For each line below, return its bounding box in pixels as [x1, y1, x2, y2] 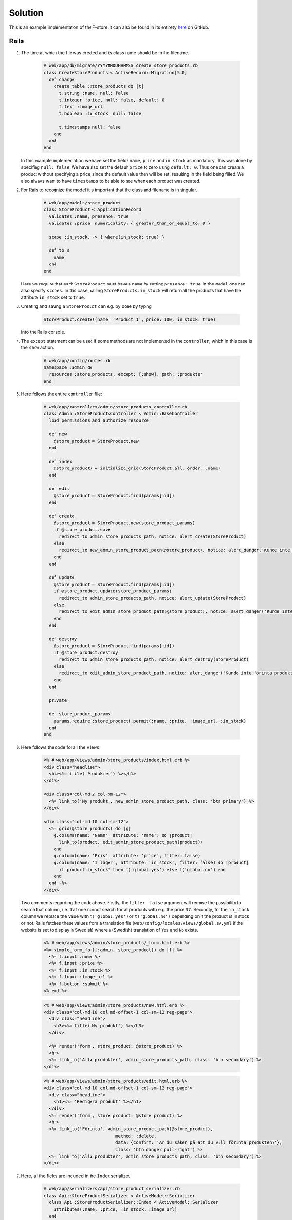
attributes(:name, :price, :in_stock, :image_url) [54, 1206, 177, 1212]
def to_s [49, 248, 70, 253]
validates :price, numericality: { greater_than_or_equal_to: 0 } [49, 220, 211, 226]
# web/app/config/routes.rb [43, 358, 110, 364]
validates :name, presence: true [49, 214, 128, 219]
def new [49, 431, 67, 437]
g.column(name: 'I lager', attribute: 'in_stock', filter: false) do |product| [54, 860, 249, 866]
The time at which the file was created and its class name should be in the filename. [21, 50, 189, 56]
